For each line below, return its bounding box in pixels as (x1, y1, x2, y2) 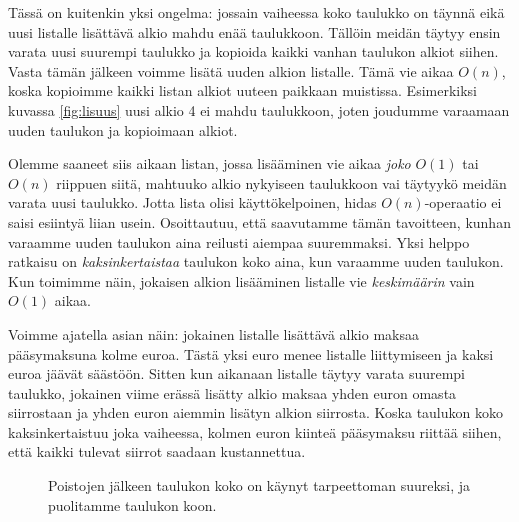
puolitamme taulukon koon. (48, 494, 217, 515)
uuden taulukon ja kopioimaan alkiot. (8, 119, 238, 140)
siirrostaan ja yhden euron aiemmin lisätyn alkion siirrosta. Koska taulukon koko (8, 402, 503, 423)
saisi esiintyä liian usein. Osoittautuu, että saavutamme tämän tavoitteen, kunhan (8, 211, 511, 232)
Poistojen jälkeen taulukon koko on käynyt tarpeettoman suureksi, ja (48, 475, 471, 496)
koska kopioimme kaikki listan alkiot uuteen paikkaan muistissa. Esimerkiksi (8, 80, 478, 101)
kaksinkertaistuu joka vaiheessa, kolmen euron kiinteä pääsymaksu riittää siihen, (8, 421, 502, 442)
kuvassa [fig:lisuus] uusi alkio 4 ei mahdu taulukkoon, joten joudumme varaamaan (8, 99, 510, 120)
